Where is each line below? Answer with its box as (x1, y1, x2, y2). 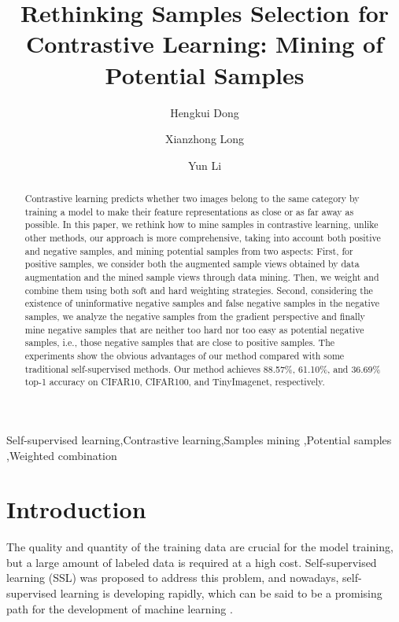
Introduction (6, 493, 146, 525)
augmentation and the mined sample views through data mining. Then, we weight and (24, 271, 379, 284)
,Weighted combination (6, 447, 117, 463)
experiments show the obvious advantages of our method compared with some (24, 348, 345, 362)
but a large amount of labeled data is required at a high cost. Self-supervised (6, 554, 377, 570)
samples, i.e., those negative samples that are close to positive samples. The (24, 336, 335, 349)
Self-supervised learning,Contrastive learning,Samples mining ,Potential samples (6, 431, 392, 447)
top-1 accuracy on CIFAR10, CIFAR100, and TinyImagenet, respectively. (24, 375, 325, 388)
